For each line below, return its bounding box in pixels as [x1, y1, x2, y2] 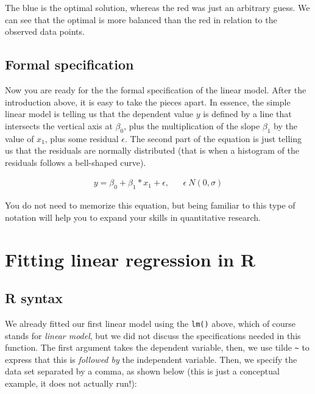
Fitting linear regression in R [5, 246, 255, 271]
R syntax [5, 288, 63, 307]
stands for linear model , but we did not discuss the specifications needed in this [5, 329, 301, 342]
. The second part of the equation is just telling [124, 132, 302, 145]
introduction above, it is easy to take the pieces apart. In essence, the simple [5, 95, 291, 108]
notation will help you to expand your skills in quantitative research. [5, 210, 261, 223]
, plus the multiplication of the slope [124, 119, 260, 132]
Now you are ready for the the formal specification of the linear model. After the [5, 83, 306, 96]
